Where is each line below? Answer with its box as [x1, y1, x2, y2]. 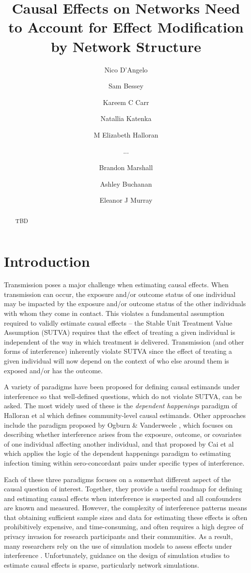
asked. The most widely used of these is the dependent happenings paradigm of [4, 400, 237, 411]
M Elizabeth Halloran [94, 129, 158, 139]
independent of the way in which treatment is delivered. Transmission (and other [4, 336, 244, 347]
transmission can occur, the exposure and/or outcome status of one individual [4, 289, 235, 299]
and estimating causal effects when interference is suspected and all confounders [4, 493, 241, 503]
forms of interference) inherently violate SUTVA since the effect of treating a [4, 346, 232, 356]
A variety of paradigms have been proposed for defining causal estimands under [4, 382, 240, 392]
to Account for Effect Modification [8, 17, 244, 37]
